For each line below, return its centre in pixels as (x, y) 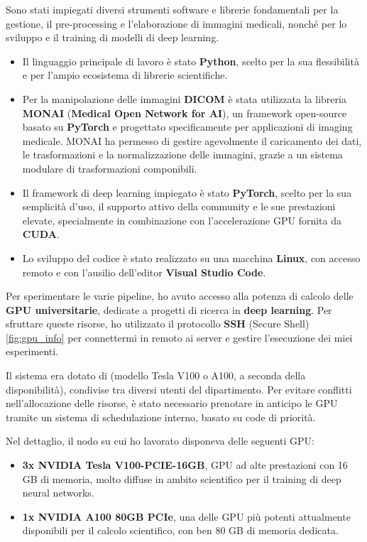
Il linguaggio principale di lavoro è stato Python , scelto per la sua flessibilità (191, 61)
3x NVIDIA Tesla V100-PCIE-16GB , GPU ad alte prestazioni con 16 (185, 465)
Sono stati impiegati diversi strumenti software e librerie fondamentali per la (172, 9)
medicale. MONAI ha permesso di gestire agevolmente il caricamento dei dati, (192, 140)
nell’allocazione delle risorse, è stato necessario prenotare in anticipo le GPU (172, 403)
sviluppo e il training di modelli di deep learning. (113, 37)
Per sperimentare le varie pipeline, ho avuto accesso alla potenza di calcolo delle (180, 296)
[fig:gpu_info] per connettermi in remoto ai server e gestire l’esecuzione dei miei (179, 337)
